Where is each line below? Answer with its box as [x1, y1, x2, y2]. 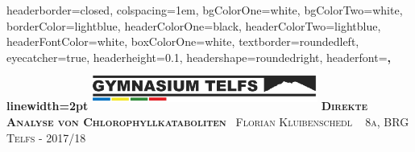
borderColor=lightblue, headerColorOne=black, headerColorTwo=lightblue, [6, 17, 381, 34]
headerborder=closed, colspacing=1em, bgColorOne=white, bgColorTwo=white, [6, 2, 403, 18]
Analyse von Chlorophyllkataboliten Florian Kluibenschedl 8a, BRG [6, 113, 409, 129]
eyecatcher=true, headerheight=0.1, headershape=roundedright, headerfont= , [6, 48, 391, 65]
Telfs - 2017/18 [6, 129, 86, 146]
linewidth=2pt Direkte [6, 97, 368, 114]
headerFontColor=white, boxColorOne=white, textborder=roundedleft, [6, 33, 359, 50]
